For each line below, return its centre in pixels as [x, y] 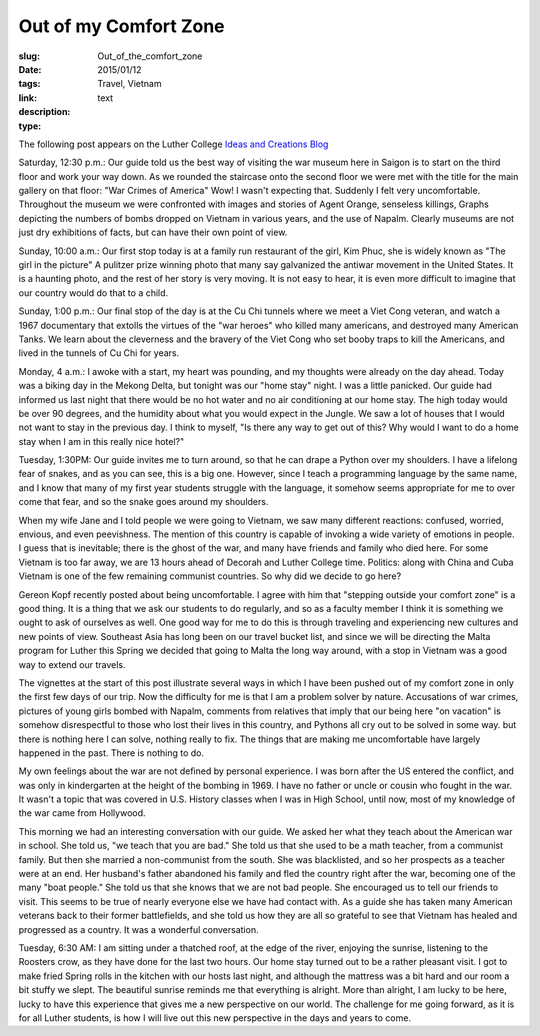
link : [28, 97]
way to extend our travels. [72, 664]
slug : [29, 56]
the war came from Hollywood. [82, 813]
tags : [29, 84]
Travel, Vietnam [129, 84]
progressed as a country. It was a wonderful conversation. [138, 929]
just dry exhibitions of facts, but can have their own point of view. [153, 232]
